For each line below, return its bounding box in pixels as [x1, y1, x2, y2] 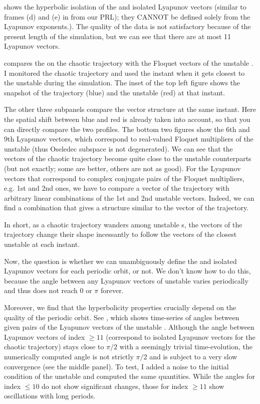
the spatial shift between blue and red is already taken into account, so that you [4, 113, 250, 124]
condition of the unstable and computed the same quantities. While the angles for [4, 371, 255, 381]
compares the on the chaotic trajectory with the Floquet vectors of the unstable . [4, 57, 253, 68]
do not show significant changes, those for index [42, 380, 188, 391]
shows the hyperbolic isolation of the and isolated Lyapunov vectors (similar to [4, 2, 246, 12]
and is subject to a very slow [149, 351, 237, 361]
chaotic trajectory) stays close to [4, 341, 104, 352]
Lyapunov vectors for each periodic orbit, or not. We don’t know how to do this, [4, 265, 251, 276]
